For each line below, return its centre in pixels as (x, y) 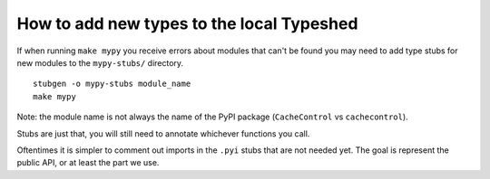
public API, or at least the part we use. (88, 163)
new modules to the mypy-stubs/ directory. (100, 62)
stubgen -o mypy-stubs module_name (112, 84)
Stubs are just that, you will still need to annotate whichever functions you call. (163, 133)
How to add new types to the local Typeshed (187, 24)
